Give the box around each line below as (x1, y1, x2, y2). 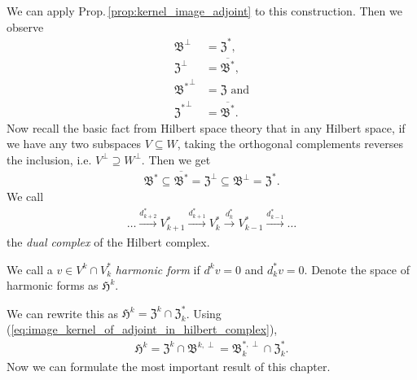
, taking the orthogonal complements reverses (177, 135, 404, 152)
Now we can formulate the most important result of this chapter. (7, 357, 331, 374)
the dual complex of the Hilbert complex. (7, 233, 210, 250)
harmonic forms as (7, 277, 99, 294)
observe (7, 18, 44, 35)
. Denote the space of (304, 260, 410, 277)
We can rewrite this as (7, 304, 119, 321)
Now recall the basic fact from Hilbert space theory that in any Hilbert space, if (7, 119, 406, 136)
